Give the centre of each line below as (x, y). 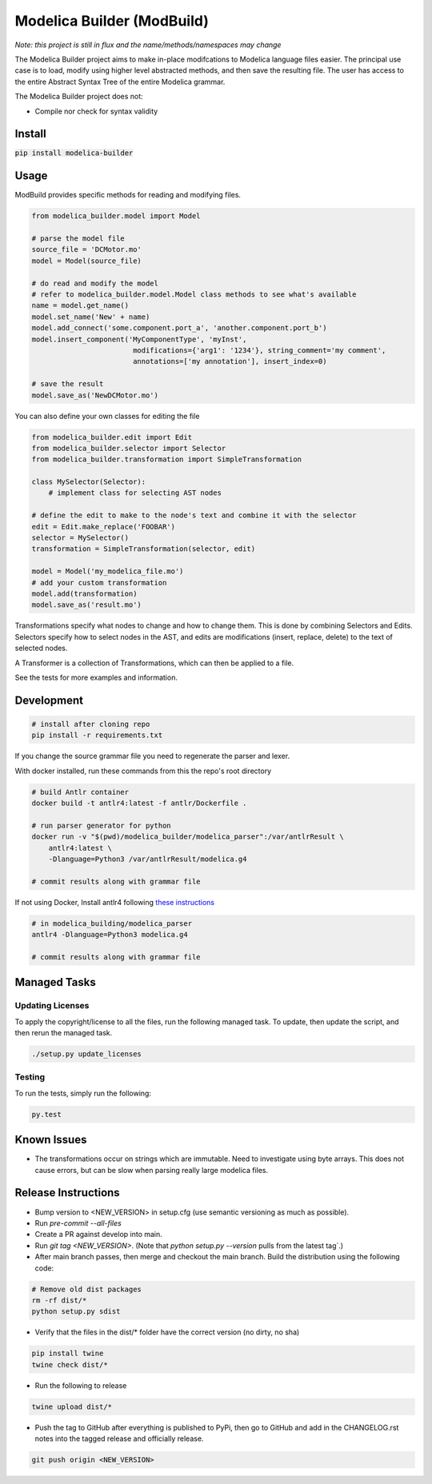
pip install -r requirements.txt (97, 735)
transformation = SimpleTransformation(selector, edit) (144, 549)
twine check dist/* (70, 1364)
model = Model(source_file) (86, 261)
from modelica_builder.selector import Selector (129, 448)
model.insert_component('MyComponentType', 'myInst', (139, 339)
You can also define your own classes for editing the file (107, 416)
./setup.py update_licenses (86, 1054)
